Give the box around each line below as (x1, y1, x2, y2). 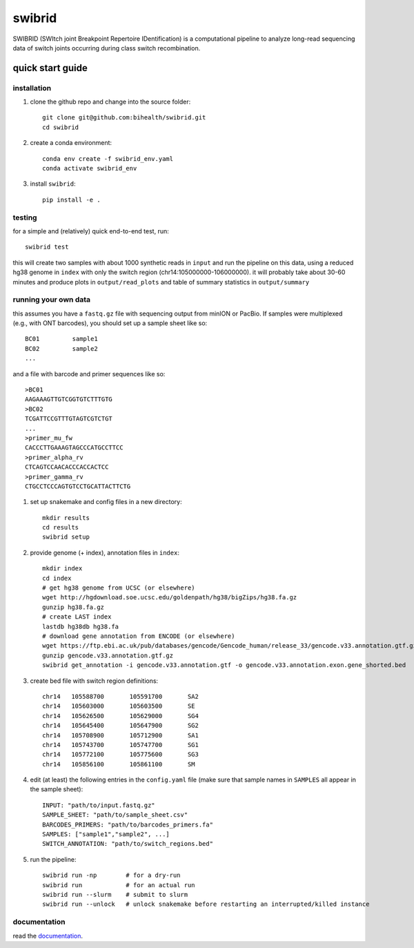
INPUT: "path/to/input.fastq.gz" (42, 801, 155, 809)
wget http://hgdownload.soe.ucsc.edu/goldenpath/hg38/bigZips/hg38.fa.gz (42, 594, 297, 601)
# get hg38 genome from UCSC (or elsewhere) (42, 584, 196, 592)
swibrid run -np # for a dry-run (42, 871, 181, 880)
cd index (42, 574, 72, 582)
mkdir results (42, 514, 90, 521)
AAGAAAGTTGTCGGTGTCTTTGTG (25, 396, 113, 403)
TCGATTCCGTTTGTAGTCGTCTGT (25, 415, 113, 423)
